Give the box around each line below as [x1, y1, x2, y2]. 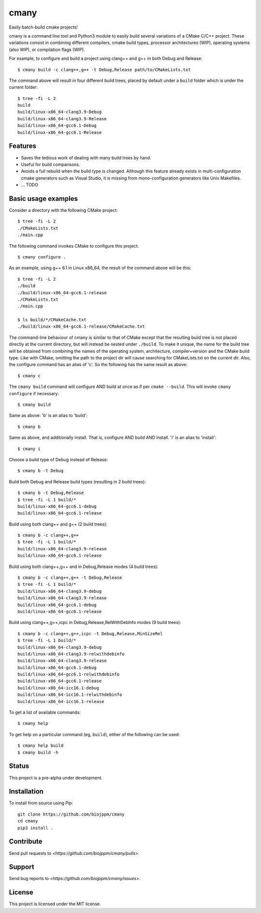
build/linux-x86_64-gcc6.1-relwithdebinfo [17, 672, 120, 677]
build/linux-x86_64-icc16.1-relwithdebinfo [17, 692, 122, 698]
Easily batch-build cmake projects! [9, 24, 78, 30]
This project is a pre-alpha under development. [9, 775, 103, 781]
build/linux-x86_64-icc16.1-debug [17, 685, 99, 690]
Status [9, 762, 29, 770]
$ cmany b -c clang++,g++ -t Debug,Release [17, 575, 122, 580]
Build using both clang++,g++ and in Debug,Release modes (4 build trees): [9, 563, 159, 569]
